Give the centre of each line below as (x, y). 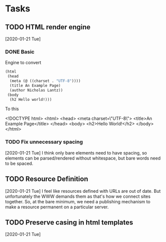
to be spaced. (19, 163)
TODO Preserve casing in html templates (69, 222)
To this (12, 109)
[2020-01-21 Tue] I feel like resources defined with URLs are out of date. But (83, 191)
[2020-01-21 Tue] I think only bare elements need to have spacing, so (76, 153)
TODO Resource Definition (47, 179)
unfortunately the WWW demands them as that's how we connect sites (78, 196)
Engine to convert (23, 63)
